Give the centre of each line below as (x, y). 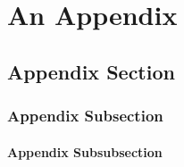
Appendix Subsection (85, 116)
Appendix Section (91, 71)
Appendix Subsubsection (85, 151)
